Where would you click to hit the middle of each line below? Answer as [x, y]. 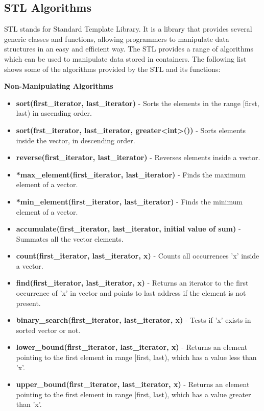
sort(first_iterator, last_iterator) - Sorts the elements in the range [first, [138, 103]
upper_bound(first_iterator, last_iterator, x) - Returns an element [133, 384]
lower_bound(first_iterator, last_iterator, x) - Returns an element [132, 347]
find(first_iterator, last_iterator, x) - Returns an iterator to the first [132, 283]
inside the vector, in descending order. [76, 140]
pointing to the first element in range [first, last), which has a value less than [136, 357]
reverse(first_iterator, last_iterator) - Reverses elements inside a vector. [138, 157]
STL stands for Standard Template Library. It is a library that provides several [128, 29]
